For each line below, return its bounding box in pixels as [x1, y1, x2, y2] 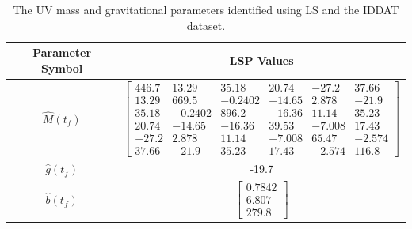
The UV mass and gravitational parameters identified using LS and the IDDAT [13, 2, 399, 17]
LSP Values [229, 51, 294, 68]
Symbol [41, 59, 83, 76]
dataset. [186, 17, 226, 33]
